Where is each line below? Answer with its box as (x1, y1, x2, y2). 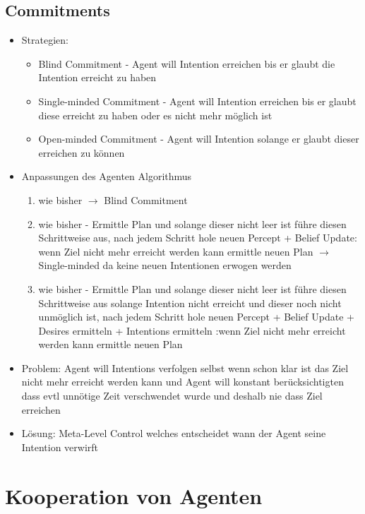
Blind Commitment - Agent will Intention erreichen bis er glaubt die (38, 56, 335, 71)
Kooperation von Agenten (5, 481, 263, 510)
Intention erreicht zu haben (38, 70, 157, 85)
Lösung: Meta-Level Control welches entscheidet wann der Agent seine (21, 426, 326, 441)
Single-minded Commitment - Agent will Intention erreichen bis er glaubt (38, 93, 357, 108)
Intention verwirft (21, 439, 99, 454)
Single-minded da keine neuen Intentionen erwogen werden (38, 258, 292, 273)
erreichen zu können (38, 145, 125, 160)
